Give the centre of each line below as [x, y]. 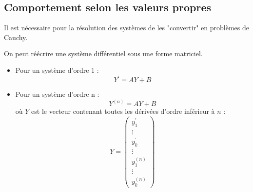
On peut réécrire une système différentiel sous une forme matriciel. [103, 53]
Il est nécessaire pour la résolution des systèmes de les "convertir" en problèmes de [126, 28]
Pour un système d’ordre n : [57, 94]
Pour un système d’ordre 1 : [57, 70]
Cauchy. [16, 37]
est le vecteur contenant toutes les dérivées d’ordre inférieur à [123, 111]
